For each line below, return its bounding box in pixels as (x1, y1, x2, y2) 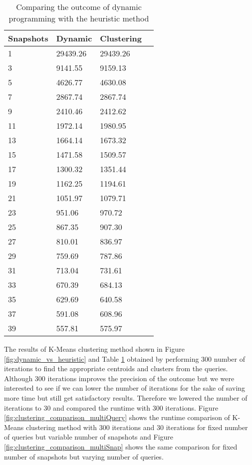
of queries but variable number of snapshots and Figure (4, 432, 174, 442)
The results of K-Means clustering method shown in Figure (4, 344, 185, 354)
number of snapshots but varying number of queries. (4, 451, 164, 462)
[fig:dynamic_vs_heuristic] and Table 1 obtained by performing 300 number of (4, 353, 246, 364)
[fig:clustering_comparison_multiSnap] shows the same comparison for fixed (4, 441, 238, 452)
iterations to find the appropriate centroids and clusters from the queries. (4, 363, 228, 374)
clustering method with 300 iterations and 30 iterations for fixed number (26, 422, 248, 432)
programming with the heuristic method (8, 12, 149, 24)
